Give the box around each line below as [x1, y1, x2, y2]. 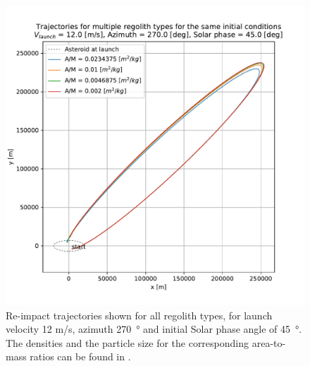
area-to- [252, 335, 286, 350]
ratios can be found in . [30, 349, 131, 364]
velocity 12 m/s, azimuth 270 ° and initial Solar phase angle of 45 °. [6, 321, 302, 336]
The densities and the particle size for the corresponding [6, 335, 249, 350]
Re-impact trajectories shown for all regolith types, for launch [6, 307, 273, 322]
